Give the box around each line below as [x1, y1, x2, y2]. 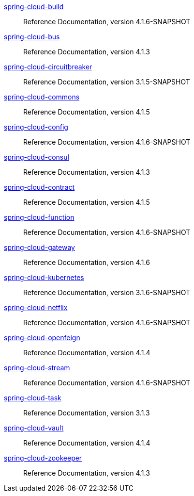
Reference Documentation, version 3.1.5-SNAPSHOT [23, 78, 190, 86]
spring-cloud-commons [4, 93, 80, 101]
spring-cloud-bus [4, 33, 60, 41]
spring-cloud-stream [4, 364, 70, 372]
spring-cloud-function [4, 213, 75, 221]
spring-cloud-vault [4, 424, 64, 432]
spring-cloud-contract [4, 183, 75, 191]
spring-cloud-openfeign [4, 333, 80, 342]
